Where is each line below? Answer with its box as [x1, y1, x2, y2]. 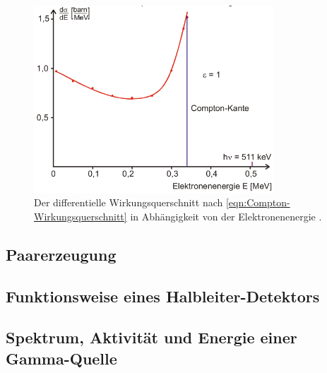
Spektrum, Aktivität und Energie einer [6, 326, 297, 348]
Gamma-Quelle [6, 347, 117, 369]
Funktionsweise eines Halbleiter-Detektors [6, 285, 320, 307]
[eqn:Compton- [225, 195, 290, 210]
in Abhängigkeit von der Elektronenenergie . [130, 208, 322, 223]
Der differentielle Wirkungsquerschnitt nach [34, 195, 223, 210]
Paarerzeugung [6, 243, 117, 265]
